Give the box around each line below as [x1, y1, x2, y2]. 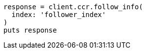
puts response [3, 26, 57, 34]
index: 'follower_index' [11, 11, 106, 18]
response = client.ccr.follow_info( [3, 3, 143, 11]
